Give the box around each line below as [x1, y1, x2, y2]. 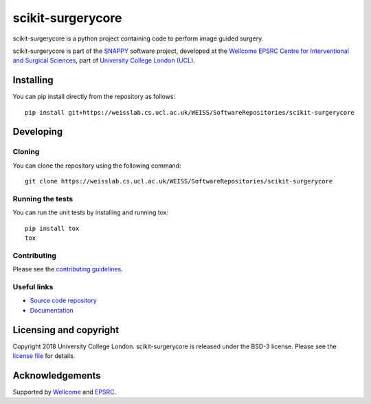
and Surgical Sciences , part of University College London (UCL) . [12, 56, 196, 65]
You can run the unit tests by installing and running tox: [12, 208, 168, 216]
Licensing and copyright [12, 324, 120, 336]
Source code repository [30, 296, 97, 305]
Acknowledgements [12, 370, 101, 381]
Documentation [30, 306, 74, 314]
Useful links [12, 282, 54, 291]
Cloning [12, 147, 40, 157]
